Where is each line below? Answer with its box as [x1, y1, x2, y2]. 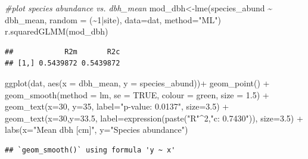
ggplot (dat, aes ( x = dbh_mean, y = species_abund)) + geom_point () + [5, 76, 270, 89]
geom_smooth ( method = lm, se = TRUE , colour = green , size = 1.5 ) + [5, 88, 269, 101]
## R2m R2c [5, 47, 120, 56]
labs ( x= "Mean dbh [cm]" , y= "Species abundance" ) [5, 123, 188, 136]
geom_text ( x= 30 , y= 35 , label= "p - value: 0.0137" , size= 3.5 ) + [5, 100, 229, 113]
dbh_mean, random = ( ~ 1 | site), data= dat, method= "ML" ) [5, 13, 221, 26]
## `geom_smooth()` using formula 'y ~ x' [5, 145, 176, 154]
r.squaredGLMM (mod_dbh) [5, 25, 108, 38]
